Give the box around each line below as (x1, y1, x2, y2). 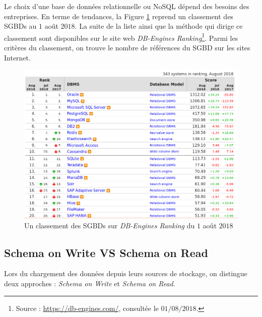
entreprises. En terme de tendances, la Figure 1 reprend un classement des (4, 11, 233, 21)
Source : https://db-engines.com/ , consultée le (16, 302, 159, 313)
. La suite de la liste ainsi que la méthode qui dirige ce (75, 21, 243, 31)
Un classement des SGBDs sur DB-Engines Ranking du (24, 220, 195, 230)
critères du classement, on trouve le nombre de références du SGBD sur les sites (4, 42, 250, 53)
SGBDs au (4, 21, 37, 31)
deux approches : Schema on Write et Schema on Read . (4, 278, 175, 288)
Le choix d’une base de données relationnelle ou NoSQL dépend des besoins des (4, 1, 249, 11)
